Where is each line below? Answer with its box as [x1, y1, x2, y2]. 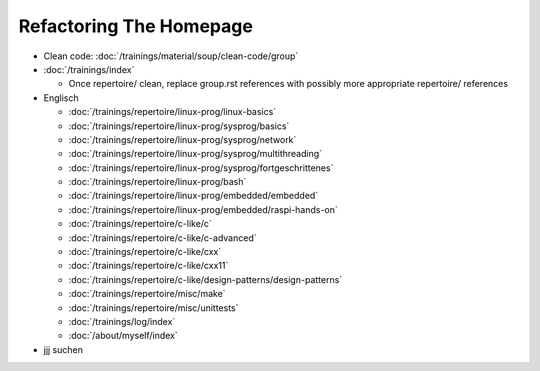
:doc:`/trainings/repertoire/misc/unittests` [68, 301, 239, 314]
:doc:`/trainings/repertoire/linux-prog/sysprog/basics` [68, 120, 290, 132]
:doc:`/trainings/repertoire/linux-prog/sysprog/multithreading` [68, 148, 323, 160]
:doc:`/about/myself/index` [68, 330, 179, 342]
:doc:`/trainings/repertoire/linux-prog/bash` [68, 176, 247, 188]
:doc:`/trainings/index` [43, 63, 135, 75]
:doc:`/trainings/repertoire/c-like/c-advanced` [68, 231, 257, 244]
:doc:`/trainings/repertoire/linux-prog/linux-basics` [68, 106, 277, 118]
